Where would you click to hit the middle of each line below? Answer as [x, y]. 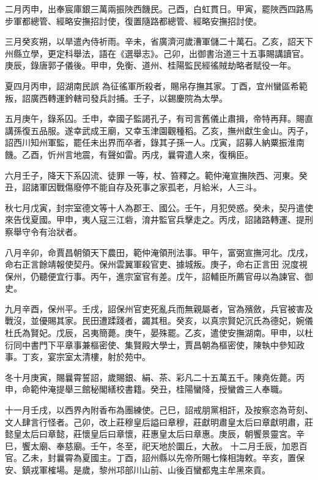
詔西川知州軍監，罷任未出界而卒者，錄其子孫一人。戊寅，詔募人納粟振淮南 [155, 142]
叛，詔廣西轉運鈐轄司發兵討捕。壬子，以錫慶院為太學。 [116, 98]
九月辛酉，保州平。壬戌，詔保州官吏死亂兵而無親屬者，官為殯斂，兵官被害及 [159, 308]
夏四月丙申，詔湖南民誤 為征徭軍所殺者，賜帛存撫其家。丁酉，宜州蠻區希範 [156, 85]
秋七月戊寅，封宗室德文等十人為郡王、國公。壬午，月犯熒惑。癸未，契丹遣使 [159, 207]
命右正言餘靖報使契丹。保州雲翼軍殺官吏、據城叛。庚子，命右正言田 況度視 [156, 264]
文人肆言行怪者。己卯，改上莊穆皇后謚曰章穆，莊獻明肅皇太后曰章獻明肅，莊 [159, 422]
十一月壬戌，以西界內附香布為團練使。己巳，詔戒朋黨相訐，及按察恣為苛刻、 [159, 410]
